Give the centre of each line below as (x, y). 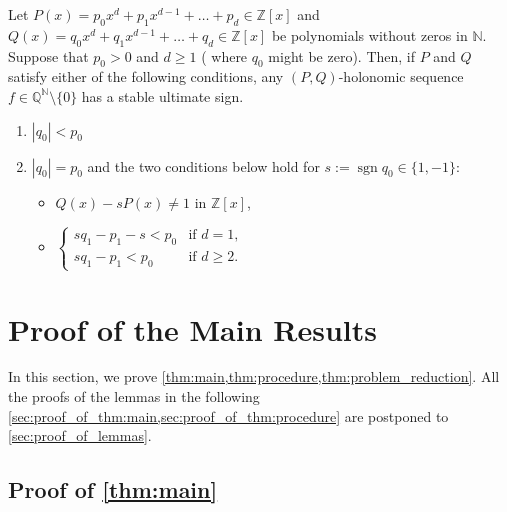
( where (224, 55)
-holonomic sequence (401, 76)
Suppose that (48, 55)
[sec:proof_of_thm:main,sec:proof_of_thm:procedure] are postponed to (228, 415)
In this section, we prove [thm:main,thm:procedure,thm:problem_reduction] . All (254, 376)
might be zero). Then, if (341, 55)
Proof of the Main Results (192, 328)
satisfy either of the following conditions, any (146, 76)
